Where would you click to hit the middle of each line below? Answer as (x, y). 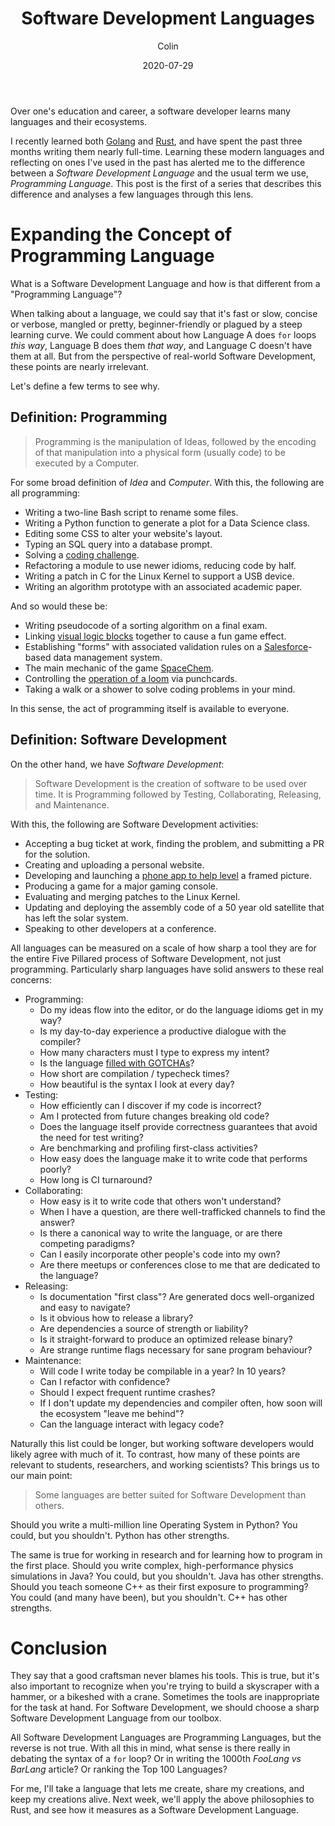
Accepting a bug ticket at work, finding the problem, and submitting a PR (174, 843)
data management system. (108, 657)
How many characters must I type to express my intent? (154, 1052)
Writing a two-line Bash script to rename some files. (131, 512)
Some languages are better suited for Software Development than (170, 1494)
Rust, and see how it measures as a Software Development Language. (155, 1810)
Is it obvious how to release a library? (116, 1318)
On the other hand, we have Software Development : (117, 764)
